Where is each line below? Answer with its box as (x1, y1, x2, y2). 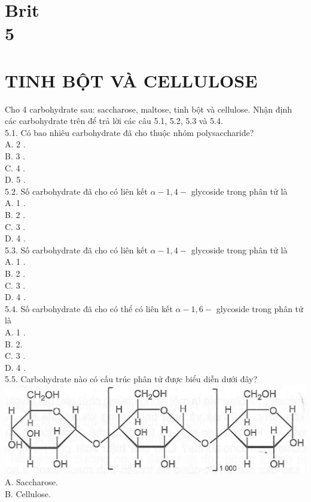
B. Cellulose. (5, 487, 51, 500)
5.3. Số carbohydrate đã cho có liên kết (5, 243, 148, 256)
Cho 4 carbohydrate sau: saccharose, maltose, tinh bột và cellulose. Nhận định (5, 102, 292, 115)
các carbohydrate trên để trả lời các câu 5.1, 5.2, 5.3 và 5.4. (5, 114, 223, 127)
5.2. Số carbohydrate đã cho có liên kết (5, 185, 148, 197)
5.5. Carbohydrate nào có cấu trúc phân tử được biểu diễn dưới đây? (5, 373, 258, 385)
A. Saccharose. (5, 476, 58, 488)
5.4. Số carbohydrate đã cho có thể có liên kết (5, 302, 173, 314)
